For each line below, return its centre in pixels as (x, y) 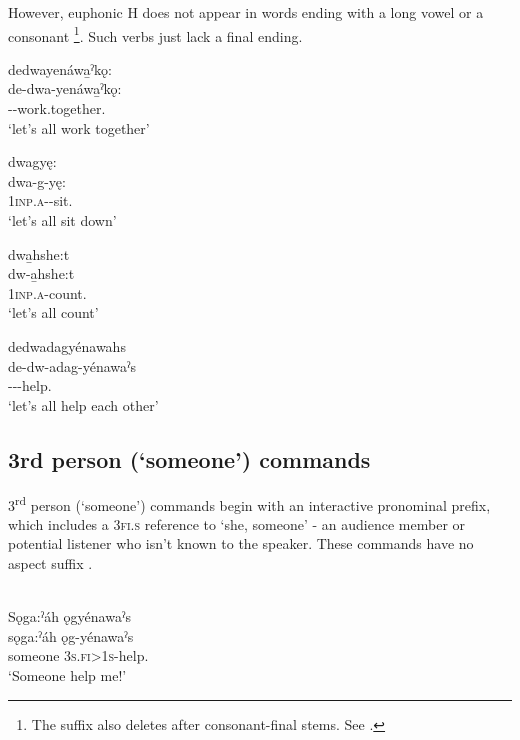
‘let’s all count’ (53, 312)
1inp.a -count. (47, 292)
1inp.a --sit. (40, 200)
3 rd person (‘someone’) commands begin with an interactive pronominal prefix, (249, 503)
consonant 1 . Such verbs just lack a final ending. (155, 34)
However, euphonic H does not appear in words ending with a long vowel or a (246, 12)
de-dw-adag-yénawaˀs (72, 365)
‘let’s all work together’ (79, 127)
